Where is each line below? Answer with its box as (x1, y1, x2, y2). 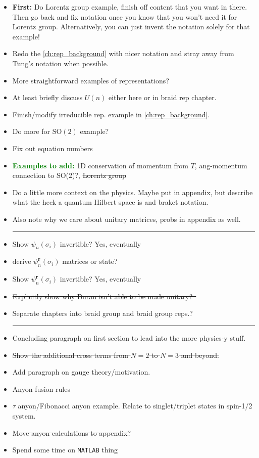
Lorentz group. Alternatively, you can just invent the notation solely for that (12, 21, 250, 32)
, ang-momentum (194, 160, 247, 170)
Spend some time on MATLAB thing (12, 444, 118, 455)
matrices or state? (62, 256, 118, 266)
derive (12, 256, 31, 266)
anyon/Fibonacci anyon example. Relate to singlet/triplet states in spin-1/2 (18, 400, 252, 411)
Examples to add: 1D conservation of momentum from (12, 160, 188, 170)
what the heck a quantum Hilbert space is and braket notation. (12, 197, 209, 207)
